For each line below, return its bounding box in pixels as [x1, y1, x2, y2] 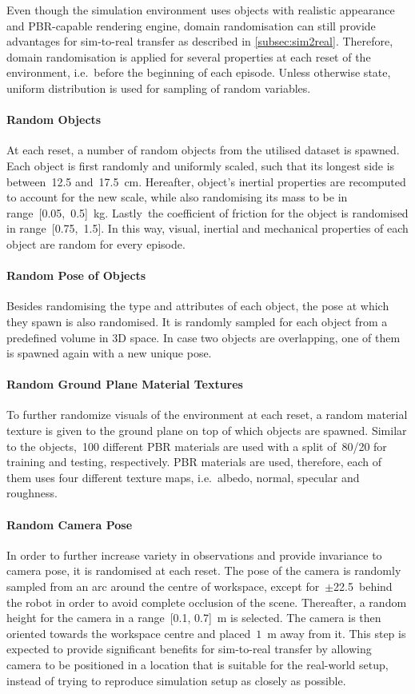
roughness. [6, 485, 58, 501]
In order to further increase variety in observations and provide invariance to [6, 546, 382, 563]
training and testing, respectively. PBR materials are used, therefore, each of [6, 453, 381, 470]
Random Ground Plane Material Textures [6, 376, 243, 393]
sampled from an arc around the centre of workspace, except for [6, 578, 320, 595]
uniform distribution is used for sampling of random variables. [6, 79, 311, 96]
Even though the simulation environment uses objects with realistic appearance [6, 2, 395, 18]
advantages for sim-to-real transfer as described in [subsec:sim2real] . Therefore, [6, 33, 393, 50]
